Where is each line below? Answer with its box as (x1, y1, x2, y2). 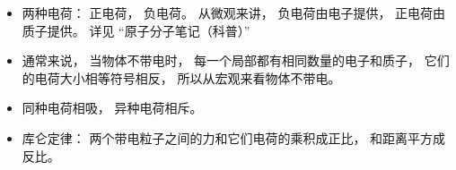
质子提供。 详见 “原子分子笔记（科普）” (22, 21, 250, 39)
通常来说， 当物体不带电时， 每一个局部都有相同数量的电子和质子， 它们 (22, 51, 450, 70)
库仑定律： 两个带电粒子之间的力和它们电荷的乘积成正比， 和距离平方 (22, 128, 434, 147)
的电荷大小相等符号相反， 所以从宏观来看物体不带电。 (22, 68, 341, 87)
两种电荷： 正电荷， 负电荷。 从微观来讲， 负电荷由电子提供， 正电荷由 (22, 4, 446, 21)
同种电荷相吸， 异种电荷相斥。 (22, 98, 203, 117)
